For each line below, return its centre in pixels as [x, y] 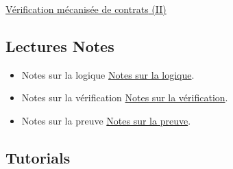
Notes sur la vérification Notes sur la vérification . [125, 97]
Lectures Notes [60, 45]
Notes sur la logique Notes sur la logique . [108, 74]
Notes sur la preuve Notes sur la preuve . [106, 120]
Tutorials [38, 157]
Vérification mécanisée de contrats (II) [86, 9]
